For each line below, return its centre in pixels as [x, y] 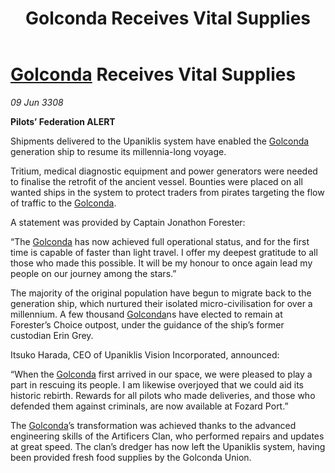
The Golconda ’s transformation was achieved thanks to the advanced [153, 425]
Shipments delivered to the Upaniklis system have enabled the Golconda [160, 141]
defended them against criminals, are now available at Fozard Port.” [149, 406]
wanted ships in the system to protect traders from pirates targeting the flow [167, 192]
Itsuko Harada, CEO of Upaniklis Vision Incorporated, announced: [145, 354]
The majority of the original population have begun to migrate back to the [161, 293]
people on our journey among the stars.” [93, 273]
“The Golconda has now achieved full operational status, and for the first [160, 241]
